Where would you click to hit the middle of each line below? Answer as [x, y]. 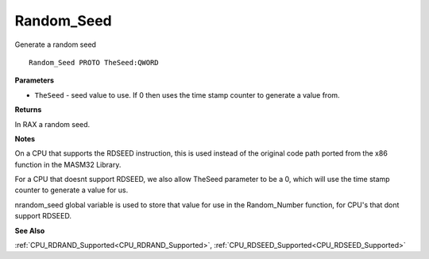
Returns [28, 110]
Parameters [35, 80]
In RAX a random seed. [52, 124]
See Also [30, 230]
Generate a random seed [56, 44]
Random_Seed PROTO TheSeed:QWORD [94, 62]
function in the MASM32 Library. [68, 164]
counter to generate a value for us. [71, 190]
